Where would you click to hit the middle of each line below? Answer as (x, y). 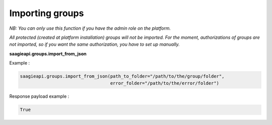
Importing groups (47, 13)
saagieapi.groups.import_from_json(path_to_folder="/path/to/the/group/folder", (122, 76)
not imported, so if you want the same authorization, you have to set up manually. (94, 44)
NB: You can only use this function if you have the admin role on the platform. (90, 28)
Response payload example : (39, 96)
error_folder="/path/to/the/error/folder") (164, 83)
